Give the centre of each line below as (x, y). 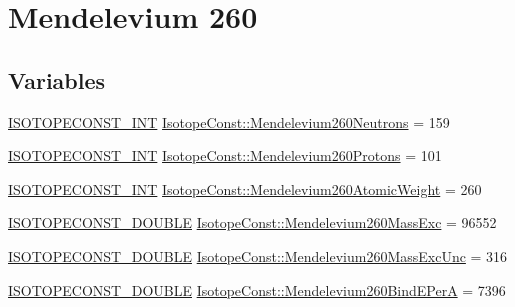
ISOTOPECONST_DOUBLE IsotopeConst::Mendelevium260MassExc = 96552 (252, 222)
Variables (57, 79)
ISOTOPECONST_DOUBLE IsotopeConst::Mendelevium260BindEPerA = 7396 (257, 289)
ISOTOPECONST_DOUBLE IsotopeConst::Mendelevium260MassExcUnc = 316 (258, 255)
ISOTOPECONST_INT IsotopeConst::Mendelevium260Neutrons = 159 (229, 121)
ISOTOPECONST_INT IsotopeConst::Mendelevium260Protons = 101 (225, 155)
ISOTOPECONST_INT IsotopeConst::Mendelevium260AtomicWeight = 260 (245, 188)
